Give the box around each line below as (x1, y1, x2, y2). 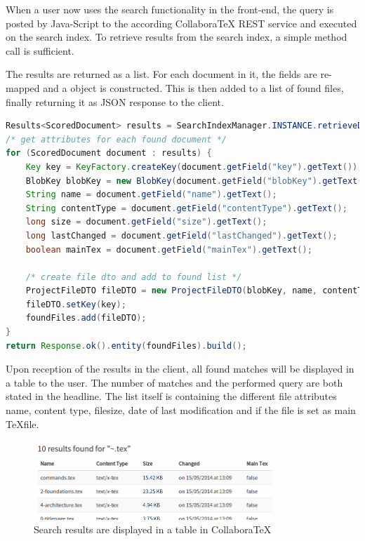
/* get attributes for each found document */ (6, 134, 227, 145)
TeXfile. (6, 416, 39, 431)
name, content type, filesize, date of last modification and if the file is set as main (6, 403, 356, 418)
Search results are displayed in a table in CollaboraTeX (34, 522, 272, 537)
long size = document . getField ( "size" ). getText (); (25, 217, 267, 227)
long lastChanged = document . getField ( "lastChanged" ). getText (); (25, 230, 338, 241)
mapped (6, 80, 40, 95)
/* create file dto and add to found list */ (25, 272, 242, 282)
